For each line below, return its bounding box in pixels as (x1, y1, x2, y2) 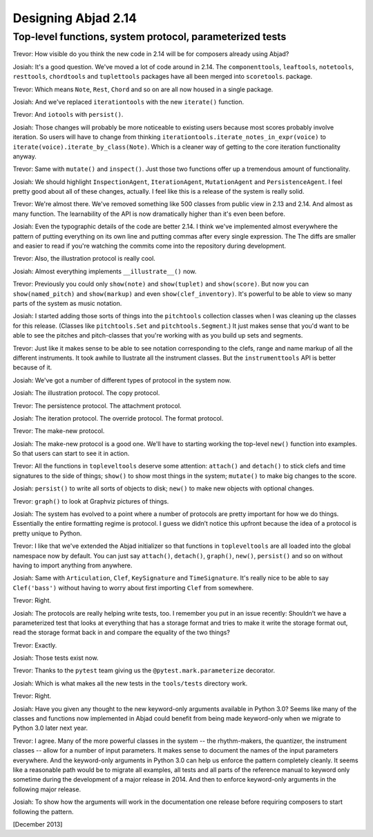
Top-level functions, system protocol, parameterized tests (12, 30, 287, 43)
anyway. (12, 152, 37, 160)
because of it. (12, 363, 52, 371)
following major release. (12, 785, 82, 793)
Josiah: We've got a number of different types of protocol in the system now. (12, 376, 231, 384)
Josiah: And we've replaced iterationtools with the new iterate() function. (12, 98, 245, 106)
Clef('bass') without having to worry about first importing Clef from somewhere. (12, 583, 254, 591)
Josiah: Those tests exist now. (12, 654, 99, 662)
